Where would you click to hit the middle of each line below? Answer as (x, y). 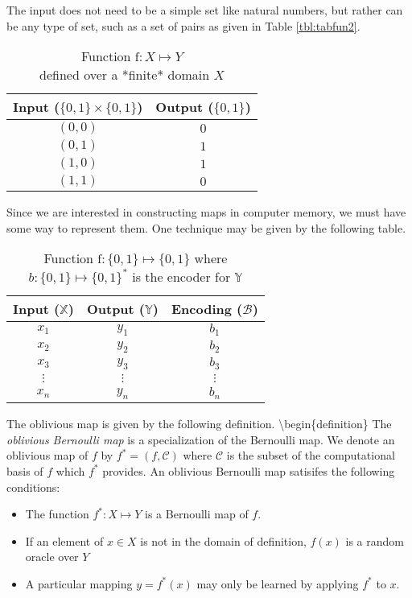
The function (57, 514)
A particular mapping (79, 583)
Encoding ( (207, 309)
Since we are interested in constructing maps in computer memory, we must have (206, 212)
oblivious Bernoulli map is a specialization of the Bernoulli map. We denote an (201, 439)
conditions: (33, 487)
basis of (25, 470)
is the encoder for (181, 277)
